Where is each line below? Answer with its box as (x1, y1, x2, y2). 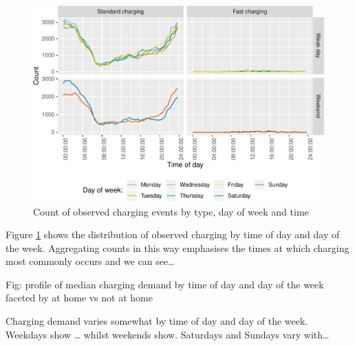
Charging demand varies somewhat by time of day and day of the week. (6, 314, 308, 328)
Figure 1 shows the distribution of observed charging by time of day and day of (6, 227, 340, 242)
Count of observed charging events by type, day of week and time (33, 204, 309, 218)
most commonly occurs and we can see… (6, 254, 175, 268)
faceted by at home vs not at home (6, 290, 153, 305)
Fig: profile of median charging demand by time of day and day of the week (6, 277, 324, 291)
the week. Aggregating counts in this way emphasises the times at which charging (6, 240, 349, 255)
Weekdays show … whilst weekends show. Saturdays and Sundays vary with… (6, 327, 330, 341)
